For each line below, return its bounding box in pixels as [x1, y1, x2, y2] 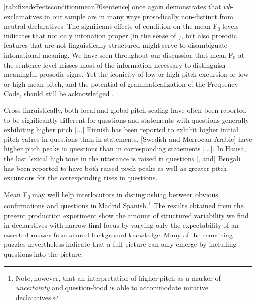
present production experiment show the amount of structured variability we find [4, 210, 249, 220]
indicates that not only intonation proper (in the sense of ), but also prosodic [4, 30, 237, 40]
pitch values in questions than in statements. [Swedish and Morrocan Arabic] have [4, 134, 252, 144]
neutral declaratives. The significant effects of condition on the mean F [4, 21, 218, 31]
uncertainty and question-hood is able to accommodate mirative [15, 282, 208, 293]
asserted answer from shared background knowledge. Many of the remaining [4, 229, 233, 239]
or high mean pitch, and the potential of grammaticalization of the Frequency [4, 78, 238, 89]
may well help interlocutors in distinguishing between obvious [32, 189, 218, 199]
